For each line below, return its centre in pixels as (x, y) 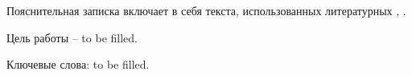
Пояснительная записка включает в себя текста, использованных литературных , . (206, 10)
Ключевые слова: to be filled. (78, 64)
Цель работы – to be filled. (72, 37)
